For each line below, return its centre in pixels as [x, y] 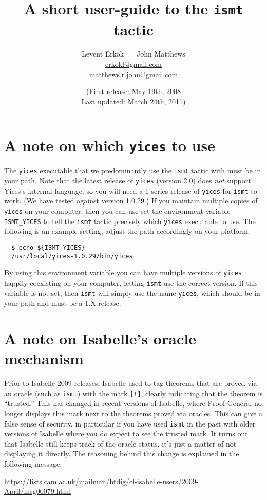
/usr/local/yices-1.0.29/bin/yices [72, 256]
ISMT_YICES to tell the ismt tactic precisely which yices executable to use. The [130, 221]
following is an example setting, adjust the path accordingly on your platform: [127, 231]
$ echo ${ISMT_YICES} [48, 247]
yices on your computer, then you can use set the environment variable [117, 211]
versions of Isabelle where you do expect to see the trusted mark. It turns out [126, 433]
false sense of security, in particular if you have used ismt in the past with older [130, 423]
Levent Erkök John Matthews [133, 54]
